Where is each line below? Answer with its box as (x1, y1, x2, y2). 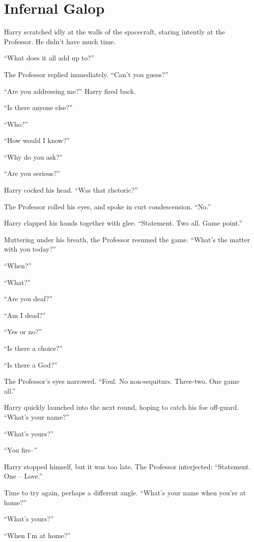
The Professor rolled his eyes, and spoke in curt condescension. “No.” (4, 201, 211, 211)
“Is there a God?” (4, 359, 57, 370)
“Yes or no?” (4, 326, 42, 337)
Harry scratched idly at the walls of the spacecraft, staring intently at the (4, 27, 225, 37)
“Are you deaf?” (4, 293, 52, 304)
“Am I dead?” (4, 310, 46, 320)
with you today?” (4, 244, 56, 254)
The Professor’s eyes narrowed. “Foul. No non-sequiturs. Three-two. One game (4, 376, 240, 386)
